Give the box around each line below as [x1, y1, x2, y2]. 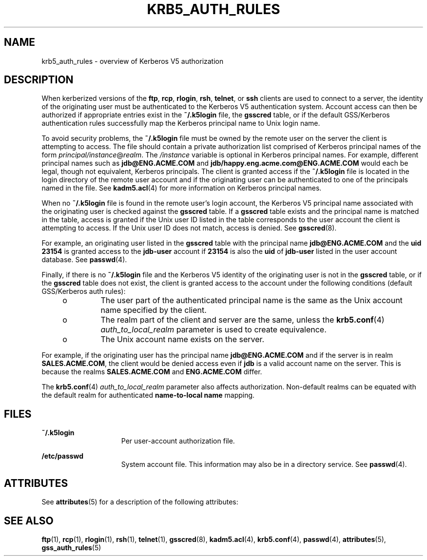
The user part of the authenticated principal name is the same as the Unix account [100, 295, 403, 306]
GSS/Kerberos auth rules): [41, 287, 126, 296]
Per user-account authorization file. [121, 437, 235, 445]
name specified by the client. [100, 305, 207, 315]
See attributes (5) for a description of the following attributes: [41, 498, 238, 506]
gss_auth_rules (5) [41, 543, 101, 552]
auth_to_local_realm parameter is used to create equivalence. [100, 325, 327, 335]
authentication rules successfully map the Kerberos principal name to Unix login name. [41, 119, 320, 128]
